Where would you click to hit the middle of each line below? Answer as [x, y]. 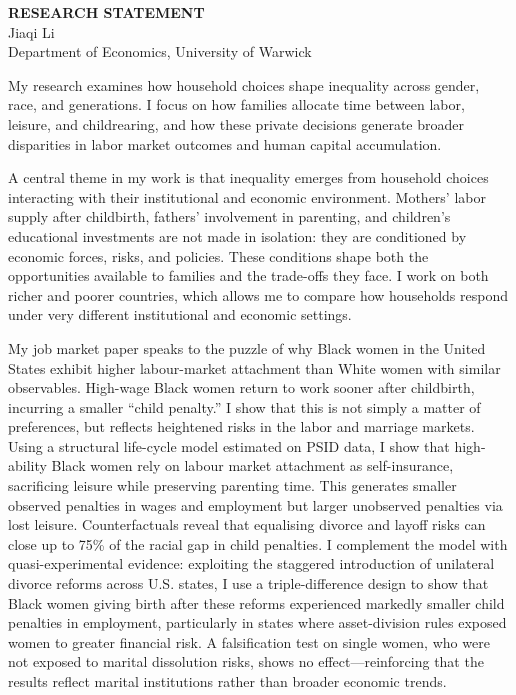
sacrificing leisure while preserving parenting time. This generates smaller [232, 485]
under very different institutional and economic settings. [180, 314]
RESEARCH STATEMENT [106, 12]
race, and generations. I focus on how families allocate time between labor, [236, 104]
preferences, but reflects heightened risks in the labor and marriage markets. [241, 426]
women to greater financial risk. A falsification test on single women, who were [249, 641]
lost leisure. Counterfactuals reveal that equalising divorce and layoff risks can [247, 524]
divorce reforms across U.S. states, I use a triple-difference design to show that [248, 583]
